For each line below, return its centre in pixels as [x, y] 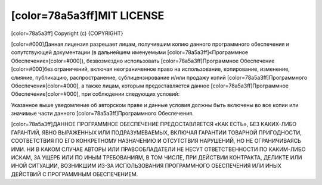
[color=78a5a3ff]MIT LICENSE [88, 15]
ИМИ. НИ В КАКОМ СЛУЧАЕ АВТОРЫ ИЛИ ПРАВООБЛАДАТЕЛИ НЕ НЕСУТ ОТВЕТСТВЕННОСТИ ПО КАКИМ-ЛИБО [158, 149]
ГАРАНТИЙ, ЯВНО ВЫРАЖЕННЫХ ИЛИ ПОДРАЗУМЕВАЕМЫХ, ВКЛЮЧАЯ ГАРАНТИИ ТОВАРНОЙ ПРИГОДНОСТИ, [157, 132]
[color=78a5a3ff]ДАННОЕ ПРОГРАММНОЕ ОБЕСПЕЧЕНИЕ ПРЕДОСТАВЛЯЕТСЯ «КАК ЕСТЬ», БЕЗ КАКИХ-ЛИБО [154, 124]
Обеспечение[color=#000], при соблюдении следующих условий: [95, 94]
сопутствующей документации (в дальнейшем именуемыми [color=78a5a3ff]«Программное [130, 52]
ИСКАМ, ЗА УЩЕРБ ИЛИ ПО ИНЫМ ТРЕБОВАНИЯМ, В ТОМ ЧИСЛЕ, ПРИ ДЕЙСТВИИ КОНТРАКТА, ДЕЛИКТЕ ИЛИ [157, 158]
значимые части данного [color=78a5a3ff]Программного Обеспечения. [102, 114]
